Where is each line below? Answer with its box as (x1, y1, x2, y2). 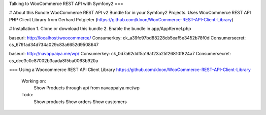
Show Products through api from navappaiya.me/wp (33, 84, 140, 91)
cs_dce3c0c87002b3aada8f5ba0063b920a (9, 57, 99, 64)
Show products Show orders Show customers (33, 99, 127, 105)
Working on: (21, 78, 46, 84)
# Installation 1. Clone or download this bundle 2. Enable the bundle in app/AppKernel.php (9, 26, 192, 32)
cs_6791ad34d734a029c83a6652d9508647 (9, 41, 99, 47)
